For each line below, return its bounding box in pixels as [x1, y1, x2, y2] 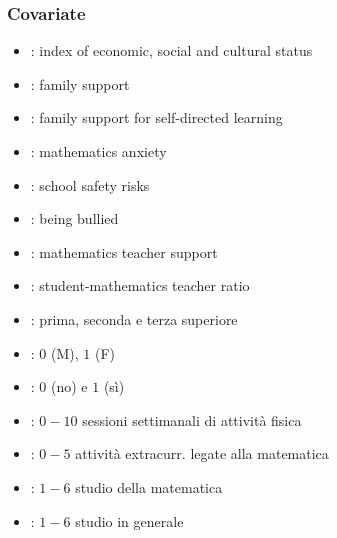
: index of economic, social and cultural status [30, 40, 313, 61]
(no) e [51, 376, 88, 397]
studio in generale [75, 510, 184, 531]
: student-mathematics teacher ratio [30, 275, 250, 296]
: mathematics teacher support [30, 241, 218, 262]
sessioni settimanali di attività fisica [82, 409, 302, 430]
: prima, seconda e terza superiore [30, 308, 238, 329]
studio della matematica [75, 476, 223, 497]
